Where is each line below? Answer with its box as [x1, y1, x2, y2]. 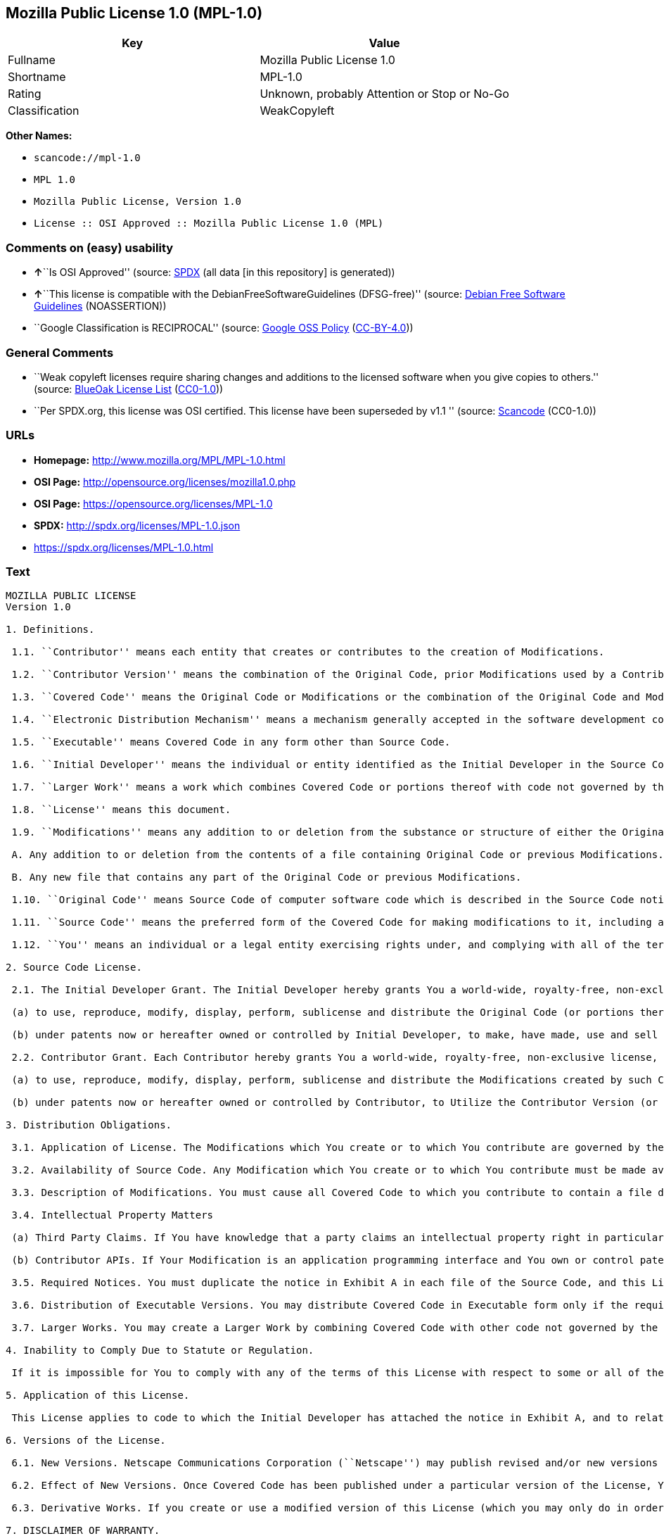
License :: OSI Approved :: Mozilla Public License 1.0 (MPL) [34, 218, 384, 229]
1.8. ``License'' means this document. [11, 804, 231, 816]
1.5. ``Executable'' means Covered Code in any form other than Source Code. [11, 736, 451, 748]
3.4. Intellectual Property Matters [11, 1209, 214, 1221]
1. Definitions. [6, 624, 95, 636]
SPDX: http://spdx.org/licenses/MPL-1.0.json [34, 519, 241, 531]
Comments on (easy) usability [6, 240, 174, 255]
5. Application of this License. [6, 1390, 190, 1402]
